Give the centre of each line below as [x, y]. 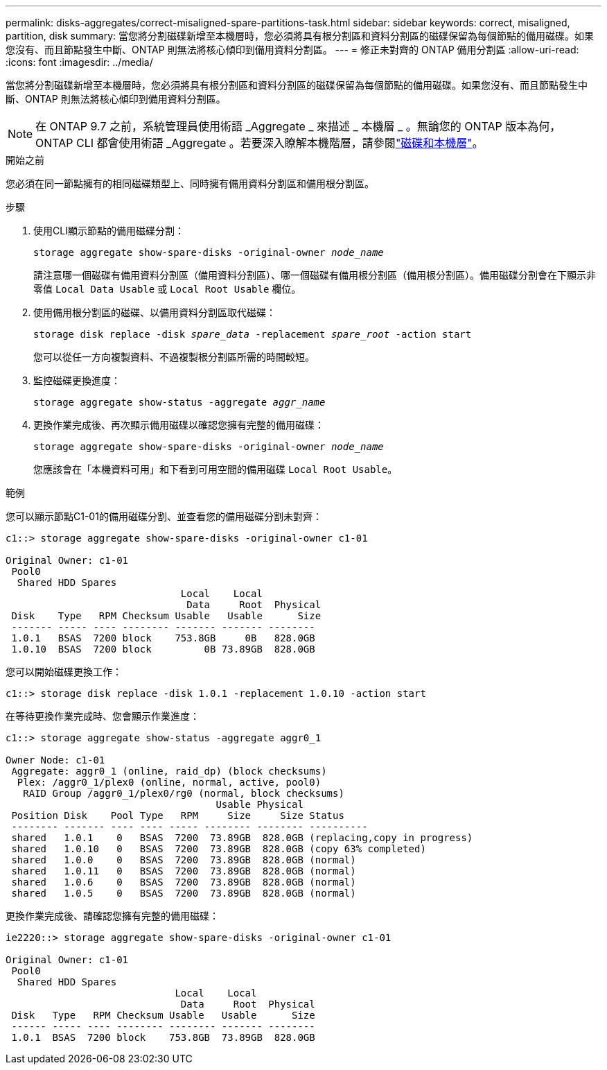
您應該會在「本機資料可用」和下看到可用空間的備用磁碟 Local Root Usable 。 [215, 469]
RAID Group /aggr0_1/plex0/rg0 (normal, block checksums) [184, 793]
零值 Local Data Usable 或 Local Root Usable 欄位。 [167, 289]
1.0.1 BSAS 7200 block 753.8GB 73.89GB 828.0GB [163, 1037]
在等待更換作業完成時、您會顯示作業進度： [103, 716]
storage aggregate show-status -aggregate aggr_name [179, 402]
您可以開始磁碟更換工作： [64, 672]
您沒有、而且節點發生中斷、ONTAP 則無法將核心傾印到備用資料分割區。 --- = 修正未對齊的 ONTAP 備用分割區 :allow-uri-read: [292, 50]
